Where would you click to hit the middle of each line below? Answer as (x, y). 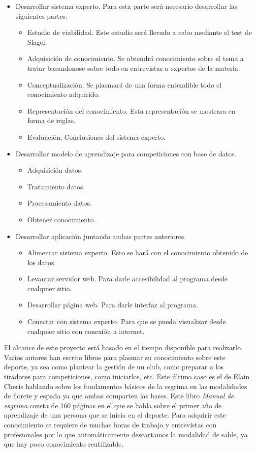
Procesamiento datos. (59, 203)
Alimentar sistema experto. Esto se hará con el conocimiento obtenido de (138, 253)
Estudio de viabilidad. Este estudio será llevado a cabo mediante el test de (140, 32)
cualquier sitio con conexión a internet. (86, 331)
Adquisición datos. (55, 170)
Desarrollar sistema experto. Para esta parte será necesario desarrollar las (126, 6)
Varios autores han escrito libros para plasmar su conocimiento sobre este (115, 357)
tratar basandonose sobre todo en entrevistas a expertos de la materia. (134, 68)
